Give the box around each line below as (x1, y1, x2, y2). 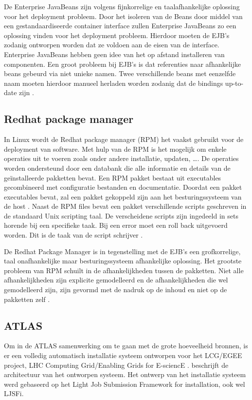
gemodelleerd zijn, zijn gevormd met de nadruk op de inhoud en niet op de (4, 284, 227, 295)
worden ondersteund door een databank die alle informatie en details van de (4, 162, 231, 173)
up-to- (225, 78, 244, 88)
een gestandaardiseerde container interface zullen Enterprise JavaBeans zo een (4, 20, 236, 31)
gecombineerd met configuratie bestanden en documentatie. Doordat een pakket (4, 182, 242, 192)
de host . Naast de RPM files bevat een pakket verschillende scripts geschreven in (4, 201, 247, 211)
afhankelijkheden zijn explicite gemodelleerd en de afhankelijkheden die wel (4, 275, 228, 285)
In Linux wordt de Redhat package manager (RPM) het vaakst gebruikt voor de (4, 134, 244, 144)
